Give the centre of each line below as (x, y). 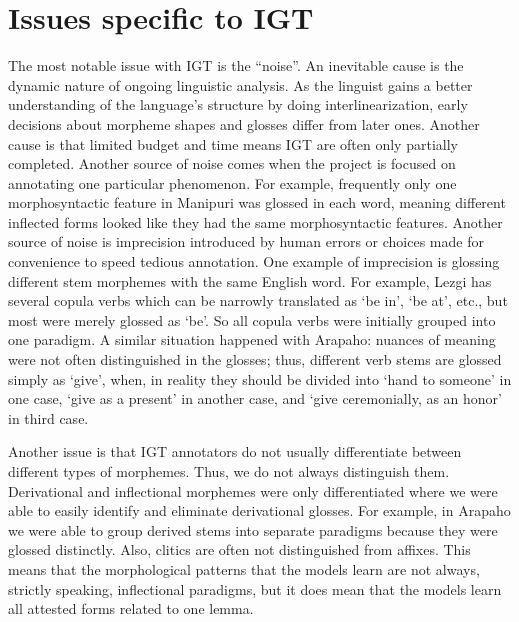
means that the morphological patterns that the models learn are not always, (244, 568)
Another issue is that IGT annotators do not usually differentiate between (235, 451)
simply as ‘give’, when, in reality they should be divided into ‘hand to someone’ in (260, 378)
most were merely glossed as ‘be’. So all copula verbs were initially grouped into (252, 319)
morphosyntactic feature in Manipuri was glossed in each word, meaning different (257, 202)
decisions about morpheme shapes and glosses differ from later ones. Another (244, 123)
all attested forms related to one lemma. (131, 608)
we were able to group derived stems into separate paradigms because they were (253, 529)
